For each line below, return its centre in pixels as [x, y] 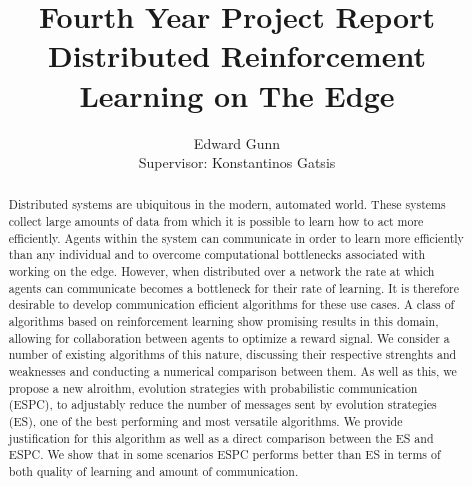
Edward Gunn [237, 142]
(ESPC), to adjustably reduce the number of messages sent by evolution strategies [222, 404]
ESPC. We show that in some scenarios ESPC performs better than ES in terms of [224, 454]
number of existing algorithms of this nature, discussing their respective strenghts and [232, 354]
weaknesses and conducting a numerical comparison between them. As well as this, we [232, 371]
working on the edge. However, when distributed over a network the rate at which [221, 271]
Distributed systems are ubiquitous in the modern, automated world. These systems [227, 204]
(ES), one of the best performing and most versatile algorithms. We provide [205, 421]
